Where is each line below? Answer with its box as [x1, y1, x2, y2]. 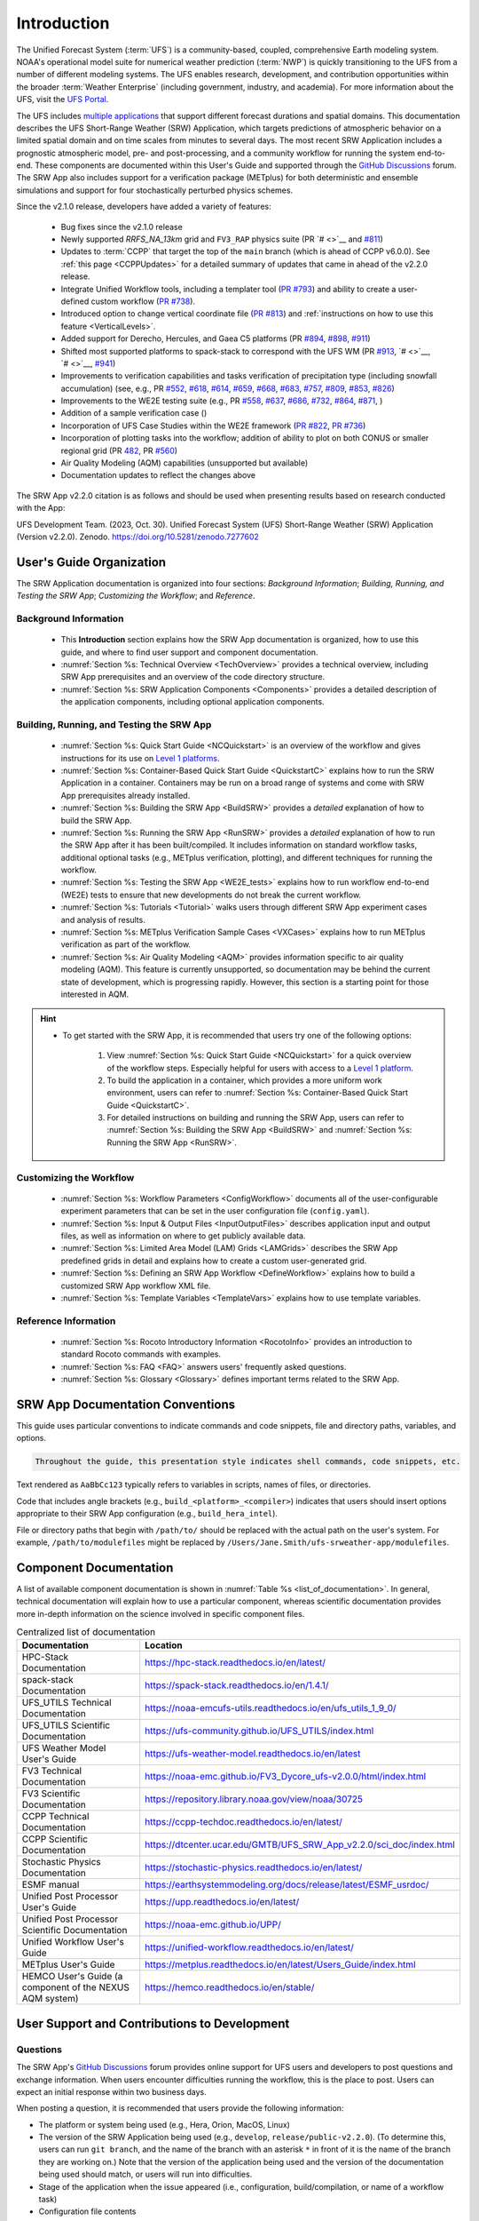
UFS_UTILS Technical [21, 1697, 112, 1709]
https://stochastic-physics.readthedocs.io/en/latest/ [145, 1861, 363, 1874]
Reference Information [16, 1315, 116, 1327]
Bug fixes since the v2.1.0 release [60, 221, 184, 232]
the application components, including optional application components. [60, 697, 325, 707]
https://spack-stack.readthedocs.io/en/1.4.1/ [145, 1679, 329, 1692]
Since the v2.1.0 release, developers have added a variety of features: [16, 201, 271, 212]
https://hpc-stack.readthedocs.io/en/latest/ [145, 1657, 326, 1669]
